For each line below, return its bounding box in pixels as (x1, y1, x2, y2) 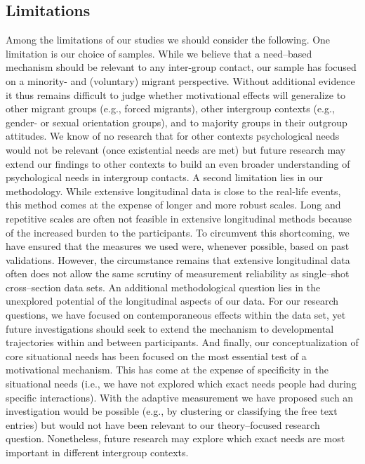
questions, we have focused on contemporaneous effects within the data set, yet (6, 307, 346, 322)
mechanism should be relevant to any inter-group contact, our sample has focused (6, 60, 357, 74)
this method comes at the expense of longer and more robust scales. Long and (6, 197, 341, 212)
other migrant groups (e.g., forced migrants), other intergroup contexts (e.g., (6, 101, 335, 116)
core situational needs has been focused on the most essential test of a (6, 348, 307, 363)
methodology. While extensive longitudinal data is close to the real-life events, (6, 183, 341, 198)
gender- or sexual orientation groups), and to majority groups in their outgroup (6, 114, 347, 129)
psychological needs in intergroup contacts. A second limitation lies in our (6, 170, 324, 185)
